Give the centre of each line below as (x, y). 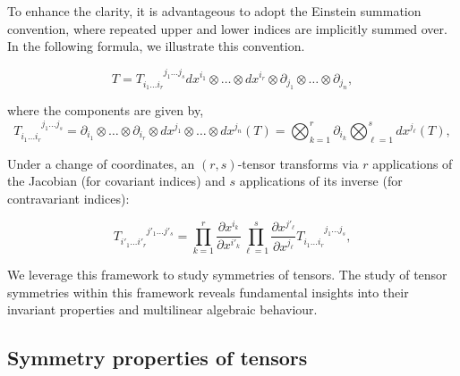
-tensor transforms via (298, 163)
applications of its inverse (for (321, 181)
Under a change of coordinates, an (101, 163)
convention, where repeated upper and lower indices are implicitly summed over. (227, 28)
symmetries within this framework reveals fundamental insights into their (208, 292)
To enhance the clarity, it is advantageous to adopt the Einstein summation (214, 11)
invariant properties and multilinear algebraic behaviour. (162, 309)
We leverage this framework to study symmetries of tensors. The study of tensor (227, 275)
